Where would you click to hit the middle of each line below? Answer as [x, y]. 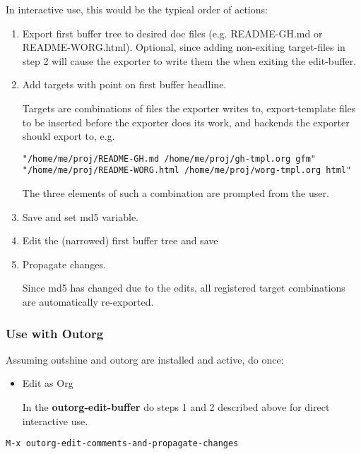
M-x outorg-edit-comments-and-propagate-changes [122, 444]
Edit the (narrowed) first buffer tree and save [120, 240]
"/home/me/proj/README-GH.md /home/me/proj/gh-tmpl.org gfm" [169, 159]
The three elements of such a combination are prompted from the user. [176, 193]
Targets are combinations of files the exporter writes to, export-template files [189, 108]
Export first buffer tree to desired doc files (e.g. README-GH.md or [172, 33]
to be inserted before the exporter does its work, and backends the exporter [186, 122]
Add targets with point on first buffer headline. [124, 84]
